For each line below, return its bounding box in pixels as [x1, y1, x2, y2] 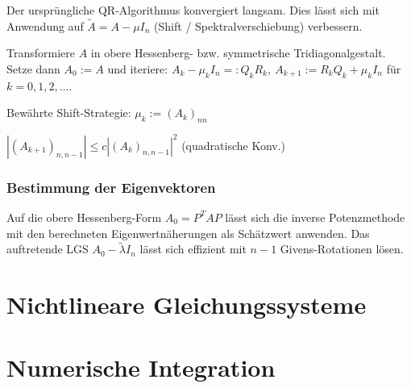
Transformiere [6, 44, 75, 61]
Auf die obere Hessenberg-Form [6, 208, 162, 225]
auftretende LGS [6, 240, 89, 257]
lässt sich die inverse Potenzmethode [225, 208, 405, 225]
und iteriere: [107, 60, 168, 77]
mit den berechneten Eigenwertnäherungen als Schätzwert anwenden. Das [6, 224, 370, 241]
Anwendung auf [6, 17, 84, 34]
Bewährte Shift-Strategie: [6, 104, 131, 121]
